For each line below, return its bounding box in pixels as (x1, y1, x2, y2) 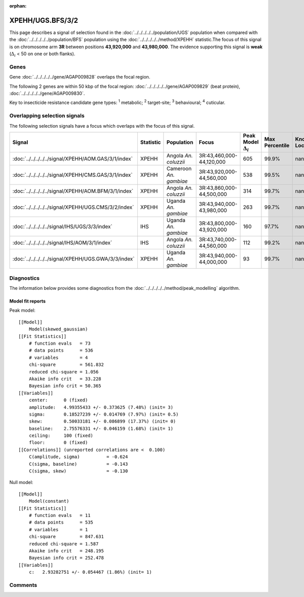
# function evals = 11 (28, 512, 91, 518)
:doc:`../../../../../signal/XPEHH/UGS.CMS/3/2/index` (12, 204, 134, 211)
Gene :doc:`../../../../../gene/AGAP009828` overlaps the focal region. (9, 74, 150, 80)
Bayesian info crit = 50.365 (28, 383, 101, 389)
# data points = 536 (28, 348, 94, 353)
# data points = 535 (28, 519, 94, 526)
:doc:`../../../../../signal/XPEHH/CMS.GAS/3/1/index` (12, 171, 133, 178)
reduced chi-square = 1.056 (28, 369, 99, 375)
